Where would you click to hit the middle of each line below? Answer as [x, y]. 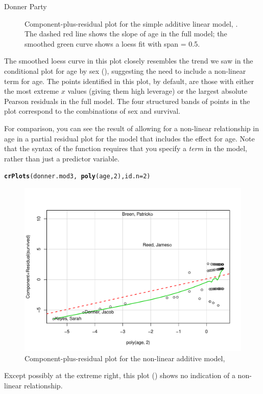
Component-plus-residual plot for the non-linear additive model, [125, 358]
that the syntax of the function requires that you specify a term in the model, [126, 148]
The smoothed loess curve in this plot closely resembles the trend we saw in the [129, 61]
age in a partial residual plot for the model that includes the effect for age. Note [129, 138]
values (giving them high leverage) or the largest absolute [158, 91]
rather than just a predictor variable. [62, 158]
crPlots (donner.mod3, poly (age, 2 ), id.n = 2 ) [77, 177]
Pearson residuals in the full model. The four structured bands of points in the [127, 101]
